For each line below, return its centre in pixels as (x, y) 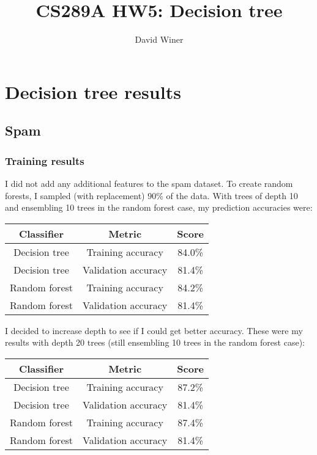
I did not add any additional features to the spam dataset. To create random (149, 183)
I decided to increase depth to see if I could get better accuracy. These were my (154, 330)
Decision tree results (93, 91)
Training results (45, 160)
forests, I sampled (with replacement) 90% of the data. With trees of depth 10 (151, 195)
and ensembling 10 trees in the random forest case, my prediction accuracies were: (159, 207)
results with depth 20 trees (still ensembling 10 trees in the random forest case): (155, 342)
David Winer (159, 39)
